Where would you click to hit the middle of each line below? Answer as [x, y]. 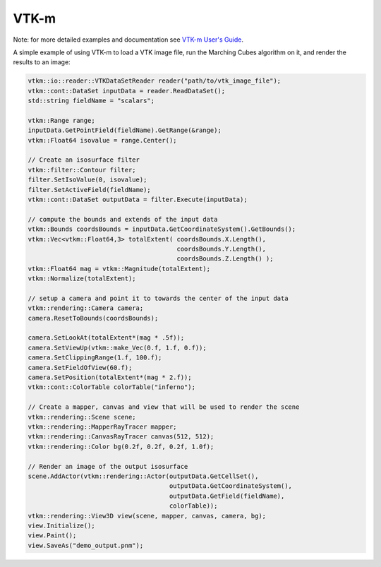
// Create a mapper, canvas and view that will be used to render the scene [164, 407]
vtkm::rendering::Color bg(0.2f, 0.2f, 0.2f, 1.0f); [121, 446]
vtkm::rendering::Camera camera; [86, 308]
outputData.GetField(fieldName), [227, 496]
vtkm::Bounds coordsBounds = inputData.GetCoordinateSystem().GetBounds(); [162, 229]
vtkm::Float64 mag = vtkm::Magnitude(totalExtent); [119, 269]
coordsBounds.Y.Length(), [222, 249]
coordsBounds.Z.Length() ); [225, 259]
